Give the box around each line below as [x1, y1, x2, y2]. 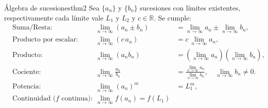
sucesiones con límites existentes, [140, 2, 240, 12]
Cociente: [12, 68, 41, 75]
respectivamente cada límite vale [4, 12, 104, 22]
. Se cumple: [154, 12, 191, 22]
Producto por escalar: [12, 36, 78, 43]
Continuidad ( [12, 95, 56, 102]
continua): [61, 95, 93, 102]
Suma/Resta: [12, 24, 53, 31]
